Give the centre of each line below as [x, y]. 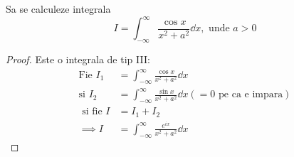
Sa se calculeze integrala [58, 9]
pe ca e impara [251, 95]
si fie [92, 112]
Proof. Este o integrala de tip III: [78, 59]
